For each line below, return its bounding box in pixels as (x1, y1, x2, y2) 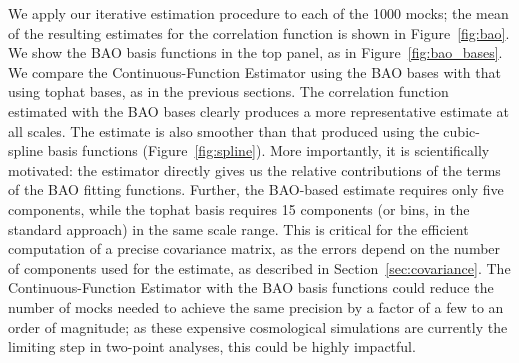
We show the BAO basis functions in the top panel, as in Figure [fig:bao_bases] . (8, 42, 503, 63)
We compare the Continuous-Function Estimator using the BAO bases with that (8, 61, 501, 82)
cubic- (443, 120, 480, 141)
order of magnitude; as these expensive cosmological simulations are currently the (8, 316, 508, 337)
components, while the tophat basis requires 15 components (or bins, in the (8, 198, 470, 219)
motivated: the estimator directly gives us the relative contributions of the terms (8, 159, 501, 180)
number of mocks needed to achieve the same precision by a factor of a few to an (8, 296, 504, 317)
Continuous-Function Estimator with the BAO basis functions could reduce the (8, 277, 494, 298)
